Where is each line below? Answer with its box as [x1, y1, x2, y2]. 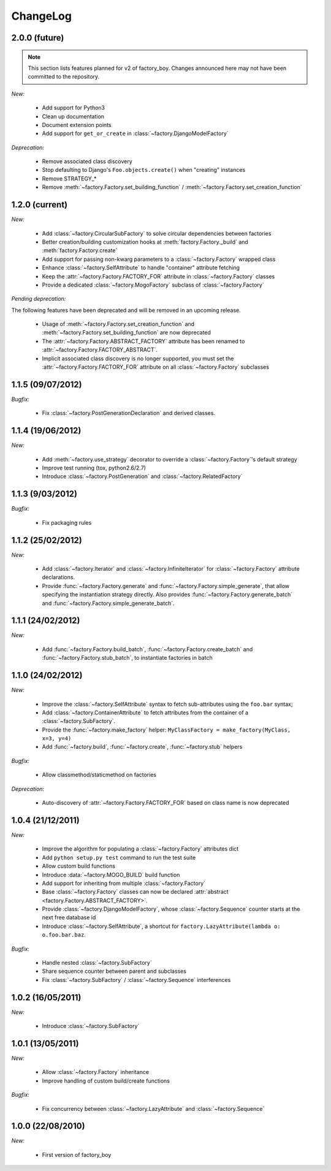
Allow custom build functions [42, 862, 116, 870]
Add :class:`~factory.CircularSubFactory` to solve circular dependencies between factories [42, 230, 272, 237]
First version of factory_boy [42, 1151, 112, 1158]
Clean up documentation [42, 112, 104, 120]
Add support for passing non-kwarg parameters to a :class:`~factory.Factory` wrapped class [42, 255, 276, 263]
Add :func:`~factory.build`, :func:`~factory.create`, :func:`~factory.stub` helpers [42, 743, 243, 751]
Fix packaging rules [42, 519, 92, 526]
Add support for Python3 [42, 104, 105, 112]
